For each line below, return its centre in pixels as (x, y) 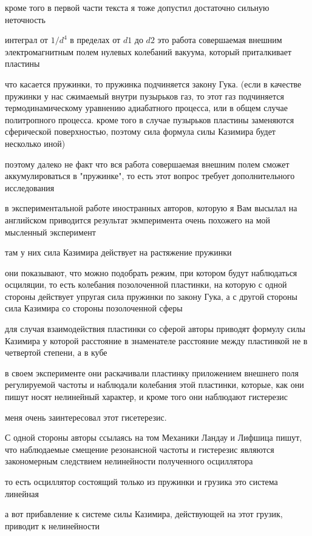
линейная (22, 493)
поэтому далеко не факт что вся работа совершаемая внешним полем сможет (147, 164)
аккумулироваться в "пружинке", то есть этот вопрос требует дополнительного (150, 176)
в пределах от (95, 40)
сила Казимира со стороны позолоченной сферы (94, 308)
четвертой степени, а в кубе (56, 352)
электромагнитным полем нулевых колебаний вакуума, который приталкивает (148, 51)
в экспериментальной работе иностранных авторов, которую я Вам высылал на (151, 208)
